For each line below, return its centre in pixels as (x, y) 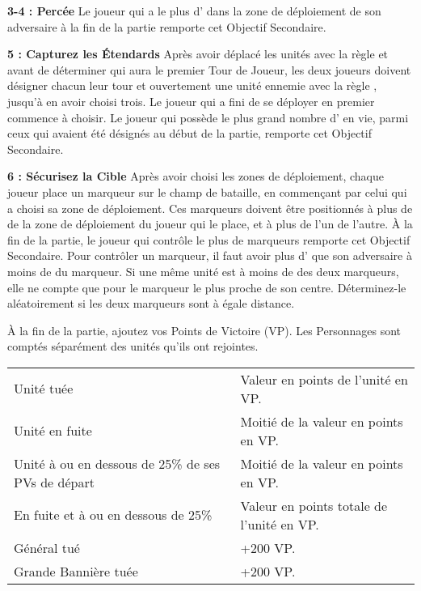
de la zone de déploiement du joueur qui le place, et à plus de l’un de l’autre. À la (210, 224)
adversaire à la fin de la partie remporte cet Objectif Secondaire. (167, 26)
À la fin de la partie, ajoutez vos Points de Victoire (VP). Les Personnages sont (204, 330)
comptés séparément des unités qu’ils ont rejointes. (133, 346)
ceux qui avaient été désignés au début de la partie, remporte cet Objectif (189, 133)
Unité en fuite (53, 431)
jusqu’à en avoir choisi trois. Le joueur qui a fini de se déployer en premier (191, 101)
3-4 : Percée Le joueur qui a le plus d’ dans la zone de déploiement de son (194, 11)
